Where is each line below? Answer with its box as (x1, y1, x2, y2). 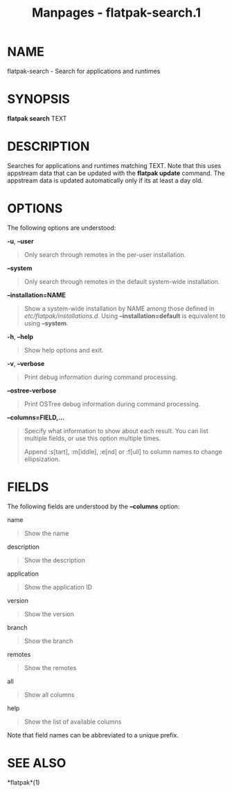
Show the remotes (24, 663, 77, 671)
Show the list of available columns (24, 717, 122, 726)
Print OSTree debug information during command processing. (24, 399, 201, 408)
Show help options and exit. (24, 346, 104, 354)
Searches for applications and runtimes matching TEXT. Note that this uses (7, 161, 222, 169)
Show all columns (24, 690, 75, 699)
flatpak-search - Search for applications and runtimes (7, 67, 161, 75)
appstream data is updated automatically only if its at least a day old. (7, 176, 203, 185)
